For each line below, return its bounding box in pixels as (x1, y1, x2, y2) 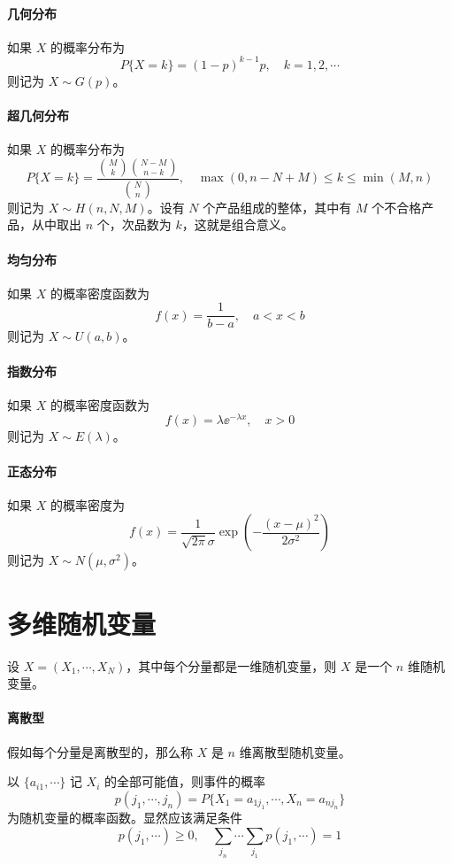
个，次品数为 (96, 215, 172, 234)
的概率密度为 (50, 495, 125, 514)
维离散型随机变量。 (239, 742, 351, 761)
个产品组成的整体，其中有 (203, 197, 352, 216)
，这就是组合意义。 (181, 215, 294, 234)
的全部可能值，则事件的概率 (104, 772, 266, 791)
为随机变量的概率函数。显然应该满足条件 (7, 808, 242, 827)
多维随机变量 (7, 605, 157, 641)
